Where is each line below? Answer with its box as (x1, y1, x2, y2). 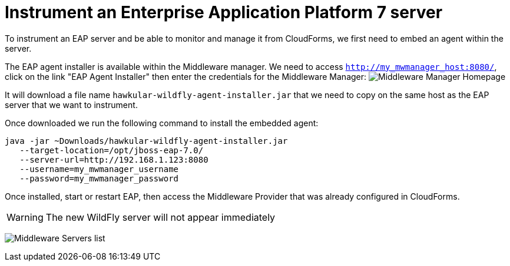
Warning (6, 211, 44, 223)
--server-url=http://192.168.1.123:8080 (19, 154, 208, 164)
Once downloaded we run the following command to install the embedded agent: (5, 117, 319, 128)
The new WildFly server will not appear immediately (45, 211, 276, 223)
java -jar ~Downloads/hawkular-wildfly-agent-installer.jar (5, 136, 288, 146)
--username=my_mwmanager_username (19, 164, 179, 174)
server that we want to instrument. (5, 99, 138, 110)
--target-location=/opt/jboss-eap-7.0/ (19, 145, 204, 155)
